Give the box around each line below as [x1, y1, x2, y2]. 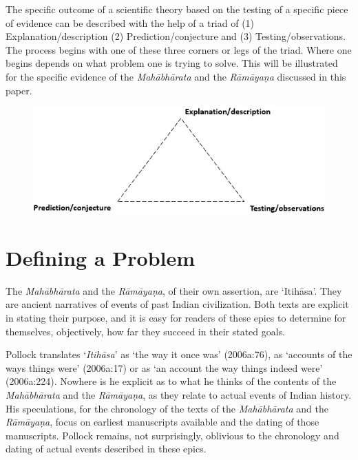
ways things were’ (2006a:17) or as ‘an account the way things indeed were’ [6, 360, 323, 375]
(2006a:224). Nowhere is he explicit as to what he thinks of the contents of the [6, 374, 337, 388]
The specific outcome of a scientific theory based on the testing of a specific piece [6, 2, 348, 16]
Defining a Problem [6, 243, 196, 271]
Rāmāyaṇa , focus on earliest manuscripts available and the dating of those [6, 415, 319, 429]
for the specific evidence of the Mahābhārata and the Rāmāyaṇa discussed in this [6, 69, 346, 83]
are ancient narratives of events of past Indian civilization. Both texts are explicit [6, 297, 349, 311]
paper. [6, 83, 32, 97]
